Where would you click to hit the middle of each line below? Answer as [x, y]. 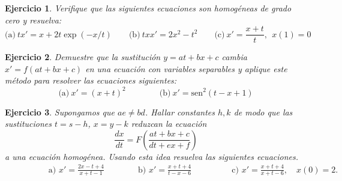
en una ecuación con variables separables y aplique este [186, 68]
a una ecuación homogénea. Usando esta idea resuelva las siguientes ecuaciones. [152, 156]
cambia [234, 57]
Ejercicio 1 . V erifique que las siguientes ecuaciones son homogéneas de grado [148, 8]
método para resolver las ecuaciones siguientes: [91, 80]
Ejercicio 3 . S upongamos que [60, 112]
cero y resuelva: [33, 20]
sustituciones [28, 124]
